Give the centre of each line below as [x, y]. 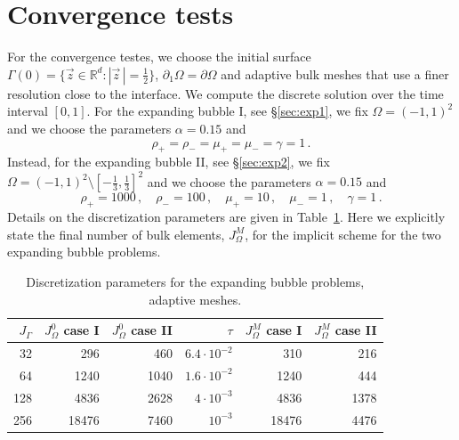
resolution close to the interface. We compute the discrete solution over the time [225, 93]
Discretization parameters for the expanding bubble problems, [195, 281]
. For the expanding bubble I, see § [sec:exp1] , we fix [227, 111]
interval [28, 111]
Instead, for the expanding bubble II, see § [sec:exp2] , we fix [169, 162]
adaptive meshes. [195, 299]
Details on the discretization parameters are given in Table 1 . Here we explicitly [226, 217]
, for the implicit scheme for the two [343, 234]
